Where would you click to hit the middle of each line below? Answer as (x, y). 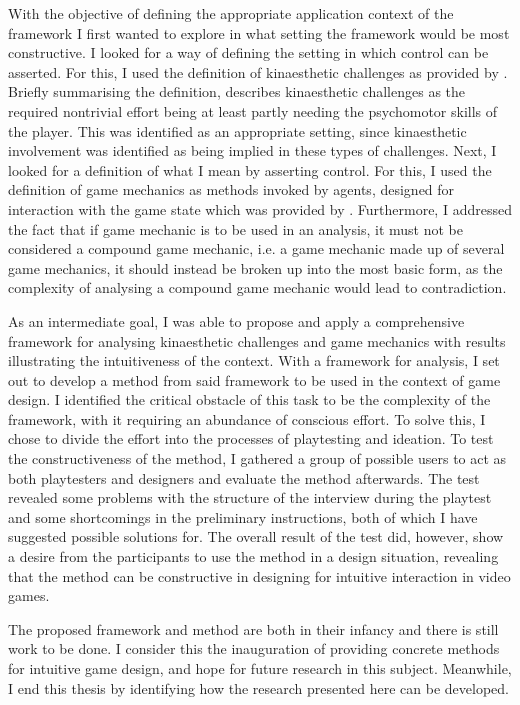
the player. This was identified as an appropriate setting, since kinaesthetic (237, 130)
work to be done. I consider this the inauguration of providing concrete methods (254, 648)
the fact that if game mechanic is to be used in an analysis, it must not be (235, 228)
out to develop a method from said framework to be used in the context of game (254, 379)
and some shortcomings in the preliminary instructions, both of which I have (243, 516)
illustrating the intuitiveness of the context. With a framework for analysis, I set (254, 360)
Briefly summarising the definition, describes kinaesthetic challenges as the (237, 91)
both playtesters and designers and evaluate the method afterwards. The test (244, 477)
